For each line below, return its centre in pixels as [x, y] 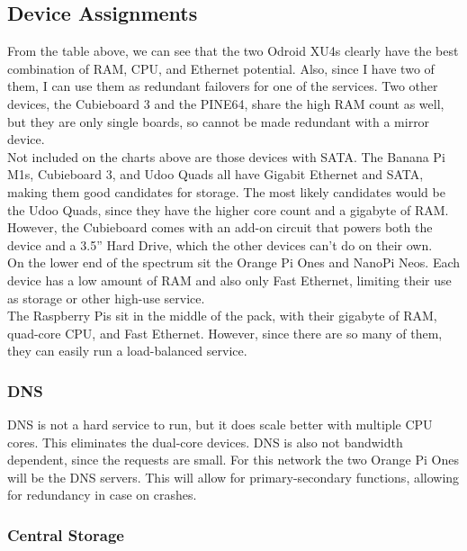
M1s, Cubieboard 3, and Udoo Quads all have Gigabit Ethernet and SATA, [216, 174]
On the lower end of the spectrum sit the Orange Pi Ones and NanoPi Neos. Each [234, 262]
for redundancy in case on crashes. [102, 495]
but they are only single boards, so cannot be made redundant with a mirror [219, 121]
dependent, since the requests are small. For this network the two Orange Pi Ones [233, 460]
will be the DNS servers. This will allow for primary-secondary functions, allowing [233, 477]
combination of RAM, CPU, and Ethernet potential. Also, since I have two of [221, 68]
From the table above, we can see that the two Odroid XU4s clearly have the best [233, 51]
